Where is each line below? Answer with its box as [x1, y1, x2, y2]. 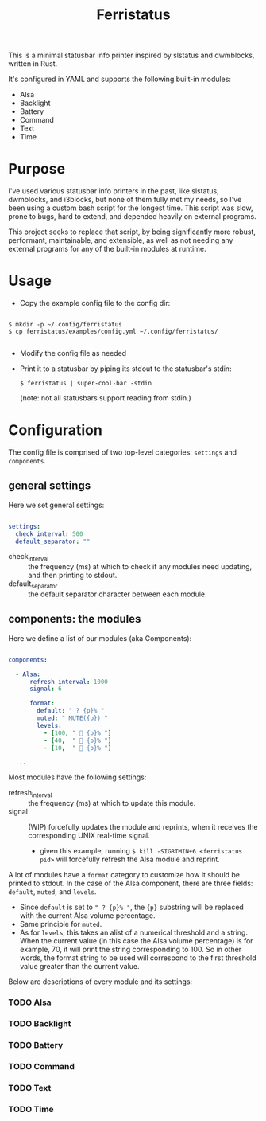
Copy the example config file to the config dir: [19, 299, 171, 308]
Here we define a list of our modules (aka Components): [8, 633, 192, 643]
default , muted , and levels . [8, 887, 97, 896]
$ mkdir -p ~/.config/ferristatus [8, 321, 123, 329]
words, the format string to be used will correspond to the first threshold [19, 953, 256, 963]
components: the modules [8, 612, 141, 626]
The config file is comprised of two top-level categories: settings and [8, 447, 237, 457]
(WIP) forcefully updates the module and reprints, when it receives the [28, 822, 258, 832]
